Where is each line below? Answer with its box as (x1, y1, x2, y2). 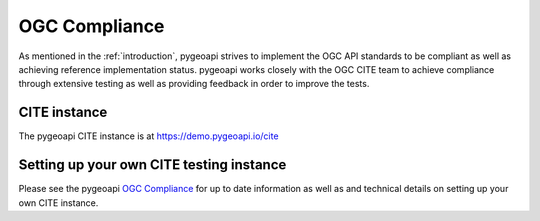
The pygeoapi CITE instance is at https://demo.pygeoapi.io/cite (18, 130, 279, 142)
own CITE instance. (18, 196, 99, 209)
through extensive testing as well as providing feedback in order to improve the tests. (18, 78, 370, 90)
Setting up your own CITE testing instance (18, 156, 287, 174)
